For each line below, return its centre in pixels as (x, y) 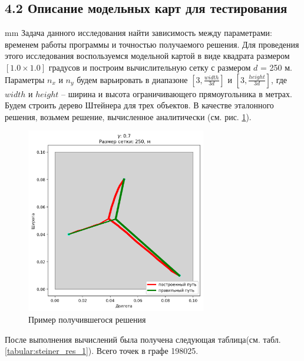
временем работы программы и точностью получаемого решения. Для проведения (152, 44)
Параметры (25, 79)
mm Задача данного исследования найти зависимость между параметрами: (138, 33)
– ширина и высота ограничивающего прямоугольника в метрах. (177, 93)
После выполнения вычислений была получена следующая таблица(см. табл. (143, 339)
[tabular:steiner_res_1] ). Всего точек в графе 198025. (102, 351)
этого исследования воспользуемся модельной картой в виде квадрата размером (147, 56)
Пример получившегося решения (87, 319)
